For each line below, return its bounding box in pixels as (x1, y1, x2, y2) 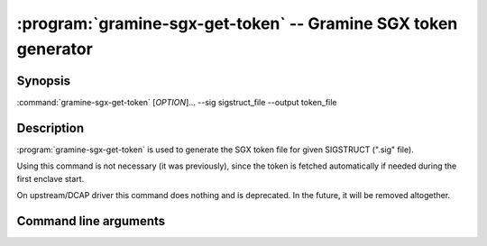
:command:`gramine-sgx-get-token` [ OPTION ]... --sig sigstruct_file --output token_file (16, 96, 337, 107)
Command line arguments (16, 213, 166, 229)
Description (16, 120, 85, 135)
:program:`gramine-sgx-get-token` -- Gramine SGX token (16, 14, 458, 33)
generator (16, 39, 94, 59)
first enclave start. (16, 173, 85, 184)
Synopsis (16, 73, 71, 88)
